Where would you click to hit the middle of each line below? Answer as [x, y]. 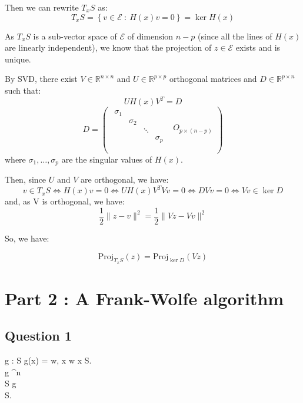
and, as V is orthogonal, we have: [65, 201]
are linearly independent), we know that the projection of [108, 47]
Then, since [26, 179]
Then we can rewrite [42, 7]
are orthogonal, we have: [125, 179]
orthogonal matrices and [213, 79]
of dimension [150, 36]
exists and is [258, 47]
